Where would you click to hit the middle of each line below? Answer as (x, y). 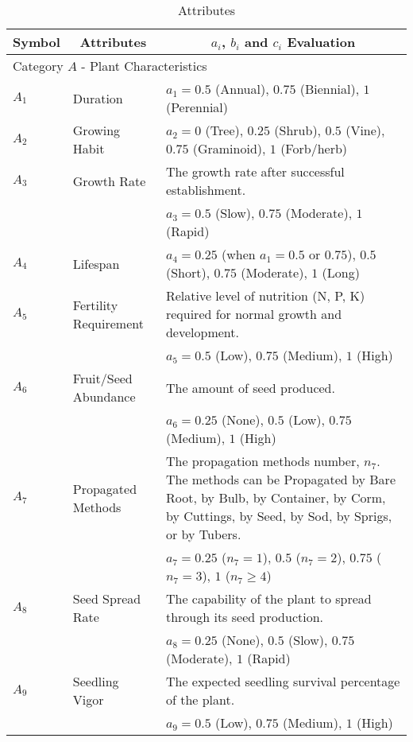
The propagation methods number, (262, 461)
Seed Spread (107, 598)
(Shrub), (298, 130)
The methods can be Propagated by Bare (280, 479)
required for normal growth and (254, 314)
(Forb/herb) (314, 148)
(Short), (188, 272)
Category (38, 66)
